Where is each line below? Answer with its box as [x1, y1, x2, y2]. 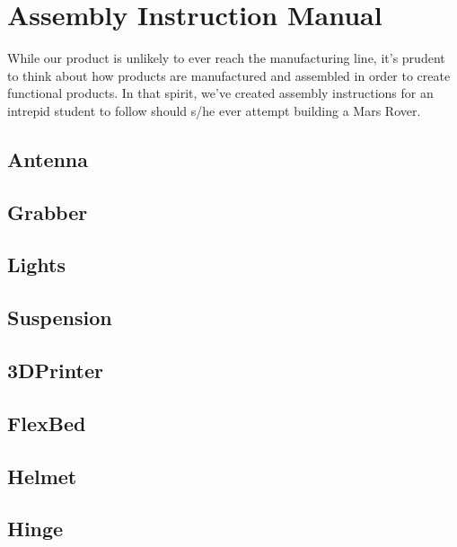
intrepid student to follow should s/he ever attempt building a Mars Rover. [7, 101, 421, 119]
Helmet [7, 462, 77, 490]
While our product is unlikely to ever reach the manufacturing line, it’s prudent [7, 49, 445, 67]
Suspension [7, 304, 112, 331]
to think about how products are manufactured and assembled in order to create [7, 66, 451, 84]
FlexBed [7, 409, 86, 437]
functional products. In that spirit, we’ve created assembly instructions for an [7, 84, 434, 102]
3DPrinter [7, 357, 103, 384]
